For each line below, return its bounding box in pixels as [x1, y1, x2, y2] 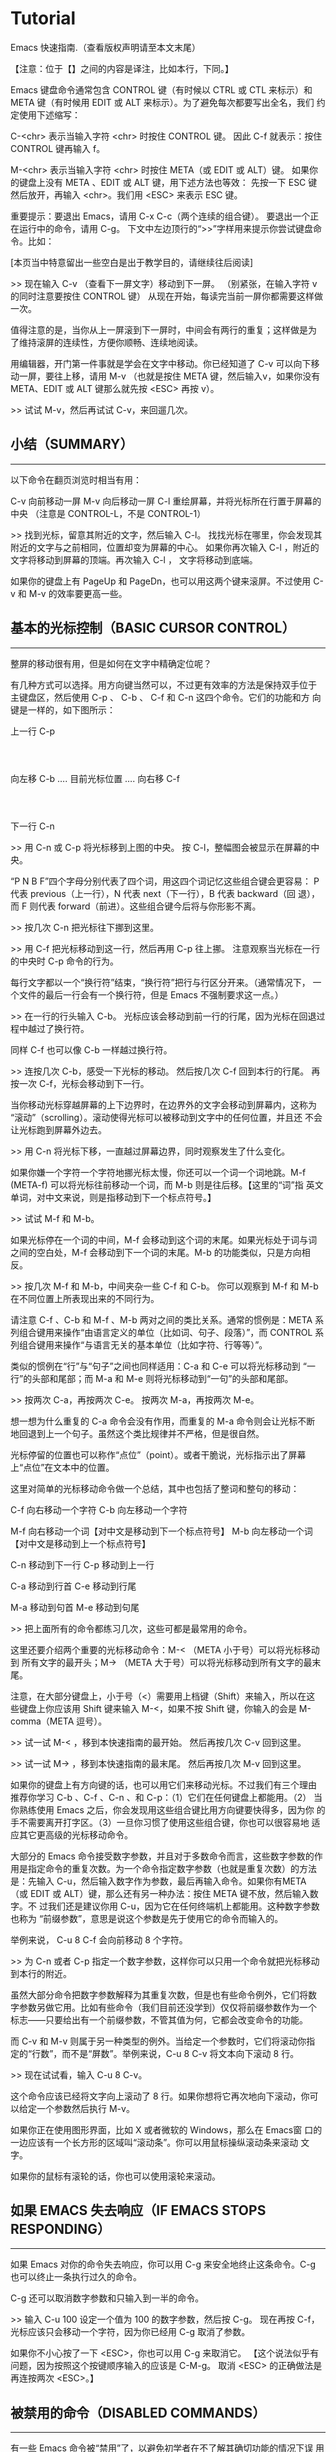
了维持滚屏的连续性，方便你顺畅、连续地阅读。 [10, 336, 203, 348]
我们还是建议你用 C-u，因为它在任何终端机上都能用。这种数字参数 [47, 1900, 320, 1912]
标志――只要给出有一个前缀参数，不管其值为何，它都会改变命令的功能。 [10, 2013, 308, 2026]
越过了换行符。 [27, 1022, 90, 1034]
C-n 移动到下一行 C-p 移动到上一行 [10, 1558, 155, 1571]
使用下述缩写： [18, 108, 81, 121]
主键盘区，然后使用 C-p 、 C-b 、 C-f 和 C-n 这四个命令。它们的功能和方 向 [10, 691, 322, 703]
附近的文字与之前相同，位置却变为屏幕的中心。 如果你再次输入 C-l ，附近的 [10, 541, 320, 553]
